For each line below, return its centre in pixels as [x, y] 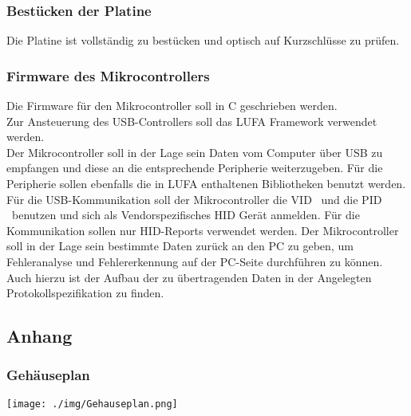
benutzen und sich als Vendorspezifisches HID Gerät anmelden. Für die [186, 215]
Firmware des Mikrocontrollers [108, 75]
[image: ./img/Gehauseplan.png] [92, 404]
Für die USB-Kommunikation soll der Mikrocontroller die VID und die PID [194, 199]
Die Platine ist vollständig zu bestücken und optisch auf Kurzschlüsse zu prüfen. [203, 40]
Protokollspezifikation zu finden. [85, 293]
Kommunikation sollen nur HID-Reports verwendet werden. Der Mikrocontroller [203, 230]
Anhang [40, 336]
